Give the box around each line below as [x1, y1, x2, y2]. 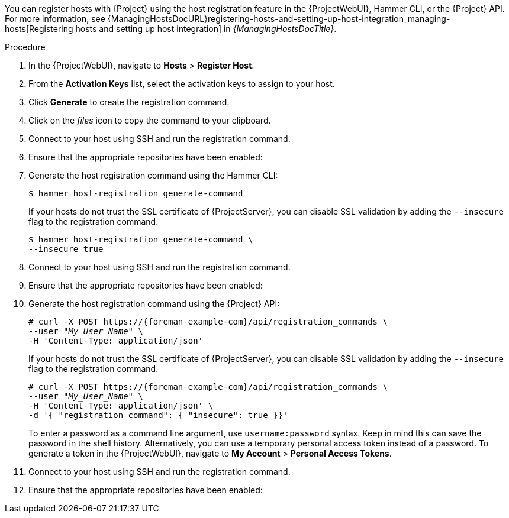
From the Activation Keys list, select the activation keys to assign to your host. [28, 79, 335, 89]
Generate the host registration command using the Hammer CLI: [28, 170, 278, 180]
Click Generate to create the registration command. [28, 97, 230, 107]
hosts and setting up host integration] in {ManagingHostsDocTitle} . [75, 24, 337, 34]
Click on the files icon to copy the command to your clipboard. [28, 115, 271, 125]
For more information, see [5, 14, 105, 24]
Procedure [5, 42, 46, 52]
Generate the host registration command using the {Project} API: [28, 299, 280, 309]
